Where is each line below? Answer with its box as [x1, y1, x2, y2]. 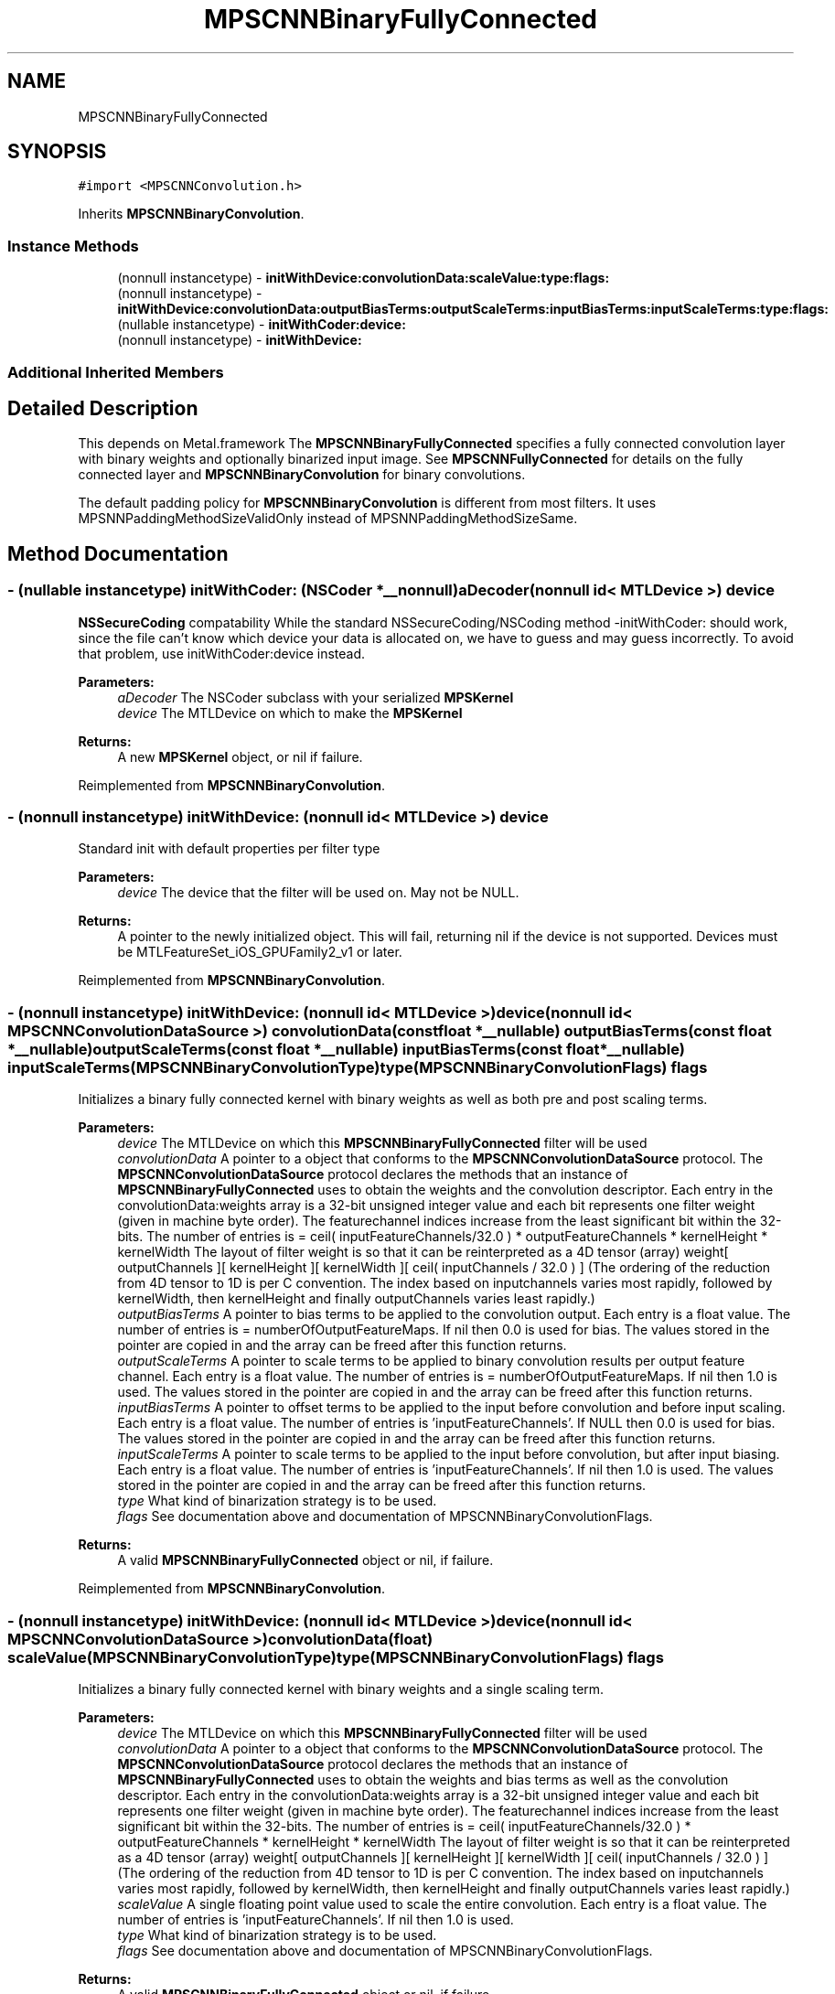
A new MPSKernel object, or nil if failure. [117, 748, 363, 765]
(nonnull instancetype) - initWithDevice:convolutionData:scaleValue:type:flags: [117, 270, 610, 286]
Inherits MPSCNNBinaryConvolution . [78, 206, 305, 222]
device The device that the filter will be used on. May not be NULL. [117, 884, 519, 901]
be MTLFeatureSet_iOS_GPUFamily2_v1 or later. [117, 944, 402, 960]
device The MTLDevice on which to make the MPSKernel [117, 704, 463, 721]
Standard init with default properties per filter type [78, 841, 380, 857]
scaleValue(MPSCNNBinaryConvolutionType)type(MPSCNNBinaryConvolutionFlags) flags [7, 1647, 664, 1667]
